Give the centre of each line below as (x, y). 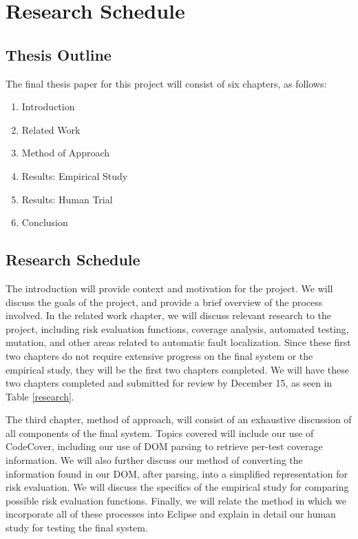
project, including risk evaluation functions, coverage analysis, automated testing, (177, 328)
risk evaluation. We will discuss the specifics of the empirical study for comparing (177, 487)
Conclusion (45, 222)
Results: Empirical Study (75, 175)
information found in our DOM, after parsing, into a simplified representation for (177, 473)
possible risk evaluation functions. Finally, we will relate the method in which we (176, 500)
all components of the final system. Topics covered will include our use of (160, 433)
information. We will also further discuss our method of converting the (154, 460)
